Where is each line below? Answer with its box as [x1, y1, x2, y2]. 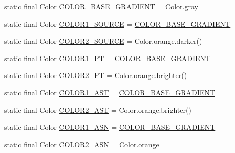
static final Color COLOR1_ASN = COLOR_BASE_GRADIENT [4, 122, 216, 132]
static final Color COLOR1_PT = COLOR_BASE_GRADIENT [4, 52, 211, 63]
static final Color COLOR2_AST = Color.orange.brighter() [4, 104, 191, 115]
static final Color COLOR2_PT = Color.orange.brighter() [4, 70, 187, 81]
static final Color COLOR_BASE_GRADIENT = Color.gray [4, 1, 198, 11]
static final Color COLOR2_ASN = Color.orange [4, 139, 159, 149]
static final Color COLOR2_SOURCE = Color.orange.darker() [4, 35, 202, 46]
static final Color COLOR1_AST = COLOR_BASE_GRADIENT [4, 87, 215, 98]
